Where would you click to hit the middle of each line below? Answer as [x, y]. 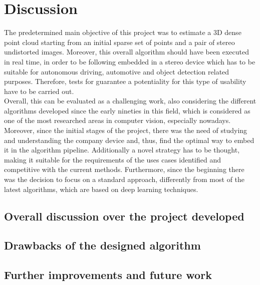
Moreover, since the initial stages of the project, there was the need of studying [126, 130]
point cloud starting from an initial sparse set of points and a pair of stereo [119, 42]
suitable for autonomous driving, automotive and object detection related [117, 71]
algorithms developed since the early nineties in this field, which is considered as [127, 110]
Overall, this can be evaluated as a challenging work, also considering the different [130, 101]
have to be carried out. [39, 91]
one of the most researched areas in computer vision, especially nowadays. [117, 120]
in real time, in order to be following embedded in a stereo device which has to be [130, 61]
